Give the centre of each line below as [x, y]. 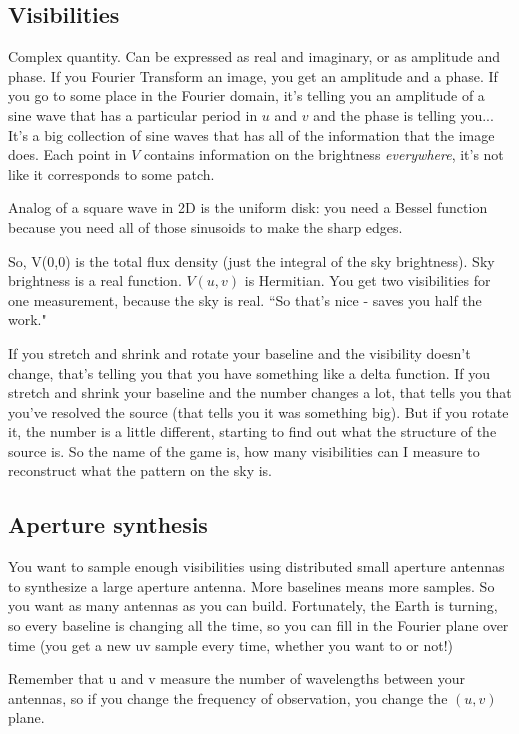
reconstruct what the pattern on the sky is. [140, 470]
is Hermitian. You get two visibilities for [367, 280]
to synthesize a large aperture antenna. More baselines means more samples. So [251, 585]
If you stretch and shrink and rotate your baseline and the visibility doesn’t [239, 352]
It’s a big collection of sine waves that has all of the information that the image [251, 134]
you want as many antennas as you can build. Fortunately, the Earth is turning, [253, 605]
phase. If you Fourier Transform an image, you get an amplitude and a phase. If [253, 75]
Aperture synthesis [108, 524]
